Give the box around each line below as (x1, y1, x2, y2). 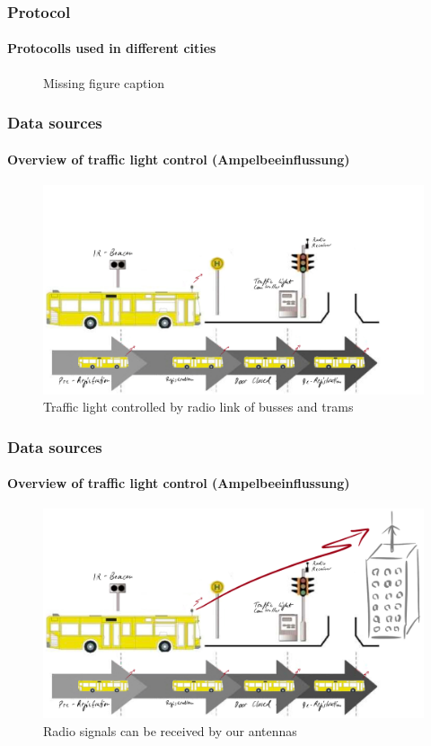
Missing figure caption (43, 73, 165, 92)
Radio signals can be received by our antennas (43, 721, 297, 740)
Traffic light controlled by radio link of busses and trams (43, 397, 354, 416)
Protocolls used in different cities (7, 39, 216, 58)
